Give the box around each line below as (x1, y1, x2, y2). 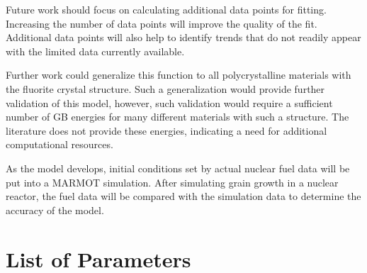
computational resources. (6, 137, 113, 152)
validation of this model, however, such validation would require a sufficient (6, 95, 333, 110)
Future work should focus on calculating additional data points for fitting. (6, 2, 327, 16)
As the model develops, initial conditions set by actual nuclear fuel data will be (6, 160, 350, 175)
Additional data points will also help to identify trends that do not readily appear (6, 30, 361, 45)
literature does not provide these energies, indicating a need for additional (6, 123, 327, 138)
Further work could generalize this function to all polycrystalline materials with (6, 67, 351, 82)
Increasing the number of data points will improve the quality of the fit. (6, 16, 317, 30)
